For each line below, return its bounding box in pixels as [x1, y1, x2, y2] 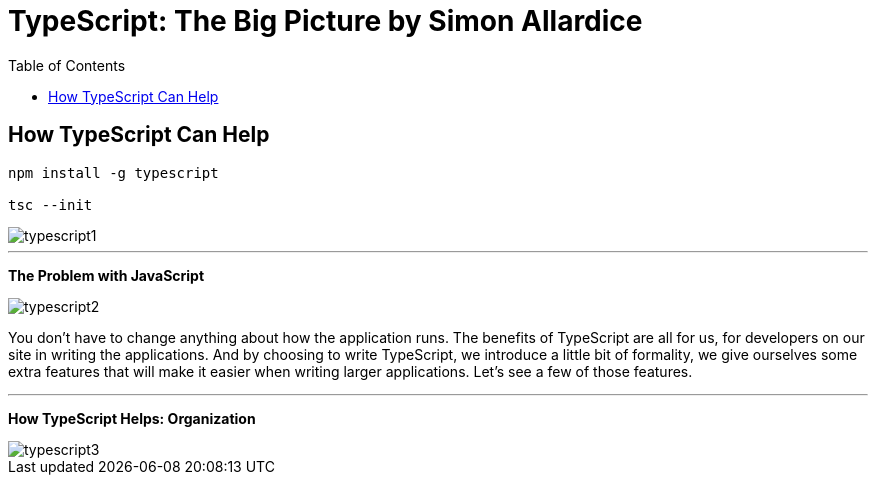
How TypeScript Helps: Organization [8, 409, 256, 427]
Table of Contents [8, 56, 126, 74]
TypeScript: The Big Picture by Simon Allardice [8, 4, 643, 38]
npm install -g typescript [8, 164, 219, 181]
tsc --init [8, 196, 93, 213]
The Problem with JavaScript [8, 266, 205, 284]
